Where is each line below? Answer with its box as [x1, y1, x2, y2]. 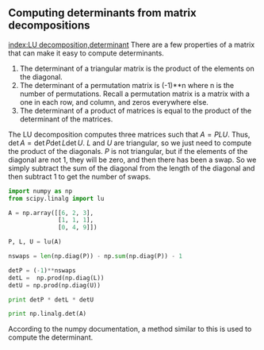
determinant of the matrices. [19, 114, 113, 124]
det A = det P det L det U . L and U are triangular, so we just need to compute [8, 138, 252, 148]
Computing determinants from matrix [8, 6, 197, 20]
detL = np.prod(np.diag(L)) [8, 274, 105, 282]
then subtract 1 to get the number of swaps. [8, 171, 151, 181]
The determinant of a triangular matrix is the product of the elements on [19, 63, 255, 73]
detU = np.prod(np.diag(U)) [8, 281, 101, 289]
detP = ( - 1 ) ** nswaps [8, 266, 77, 275]
